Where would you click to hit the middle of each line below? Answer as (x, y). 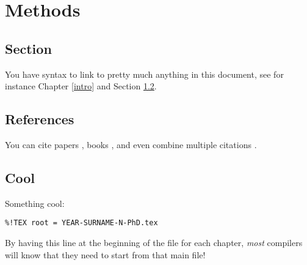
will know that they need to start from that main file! (105, 254)
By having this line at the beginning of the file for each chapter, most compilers (154, 243)
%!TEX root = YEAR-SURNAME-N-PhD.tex (81, 223)
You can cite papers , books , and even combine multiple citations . (131, 144)
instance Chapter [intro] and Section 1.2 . (81, 86)
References (40, 119)
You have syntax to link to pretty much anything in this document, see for (144, 74)
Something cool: (35, 203)
